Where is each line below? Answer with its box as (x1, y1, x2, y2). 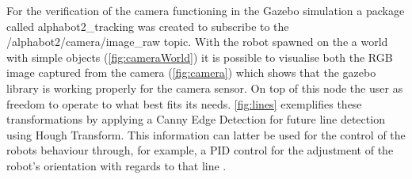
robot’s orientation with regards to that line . (6, 157, 227, 173)
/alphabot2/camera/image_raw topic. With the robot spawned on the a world (6, 33, 388, 50)
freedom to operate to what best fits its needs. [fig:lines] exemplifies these (6, 95, 362, 112)
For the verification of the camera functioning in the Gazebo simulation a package (6, 2, 405, 18)
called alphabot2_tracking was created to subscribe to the (6, 17, 289, 34)
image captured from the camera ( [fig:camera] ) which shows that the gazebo (6, 64, 376, 81)
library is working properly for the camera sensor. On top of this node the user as (6, 79, 403, 96)
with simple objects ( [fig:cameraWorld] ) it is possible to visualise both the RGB (6, 48, 393, 65)
